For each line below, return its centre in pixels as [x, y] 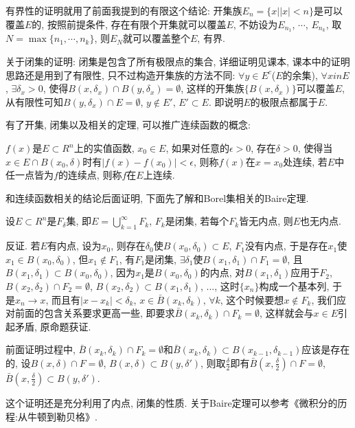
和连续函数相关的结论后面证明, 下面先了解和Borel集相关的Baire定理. [157, 198]
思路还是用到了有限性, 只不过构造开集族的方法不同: [121, 75]
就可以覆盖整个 [157, 38]
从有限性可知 [34, 101]
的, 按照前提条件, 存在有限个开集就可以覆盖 [129, 24]
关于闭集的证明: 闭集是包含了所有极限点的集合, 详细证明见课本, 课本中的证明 [178, 61]
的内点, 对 [222, 272]
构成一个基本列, [294, 285]
